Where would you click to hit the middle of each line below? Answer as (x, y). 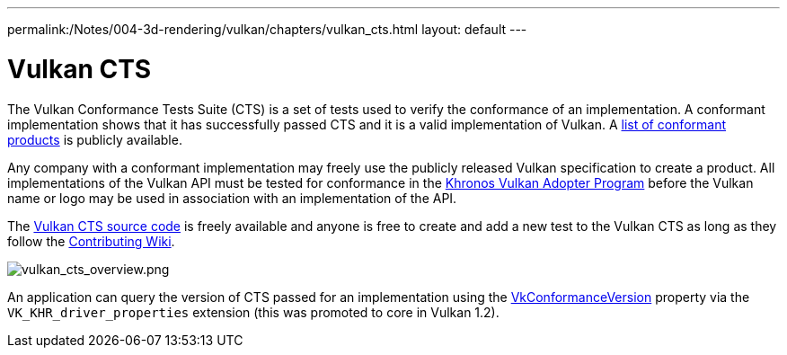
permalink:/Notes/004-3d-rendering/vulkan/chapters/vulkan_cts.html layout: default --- (267, 29)
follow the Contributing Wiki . (91, 241)
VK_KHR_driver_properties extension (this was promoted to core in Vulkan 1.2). (253, 312)
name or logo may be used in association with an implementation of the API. (232, 198)
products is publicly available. (95, 139)
